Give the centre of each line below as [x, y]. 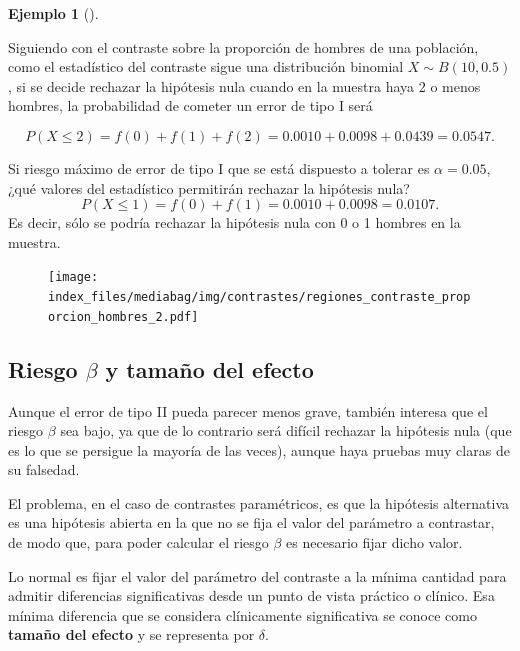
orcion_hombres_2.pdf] [123, 316]
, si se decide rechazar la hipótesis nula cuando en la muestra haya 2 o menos [244, 85]
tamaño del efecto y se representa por [131, 634]
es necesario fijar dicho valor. [374, 542]
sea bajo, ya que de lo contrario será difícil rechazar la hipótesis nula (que [286, 430]
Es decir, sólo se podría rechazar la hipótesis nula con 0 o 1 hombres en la [234, 222]
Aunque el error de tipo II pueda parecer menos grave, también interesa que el [248, 410]
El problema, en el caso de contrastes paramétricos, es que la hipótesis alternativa [258, 502]
